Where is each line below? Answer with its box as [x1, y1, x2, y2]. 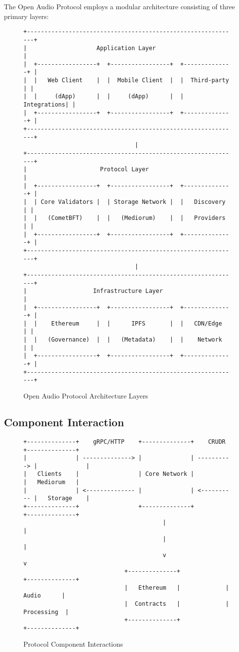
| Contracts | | [124, 600, 229, 607]
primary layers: [4, 11, 49, 21]
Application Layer [96, 44, 156, 52]
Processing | [23, 608, 69, 616]
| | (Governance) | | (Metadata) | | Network [23, 336, 222, 344]
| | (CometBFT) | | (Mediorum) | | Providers [23, 215, 226, 222]
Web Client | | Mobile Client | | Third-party [48, 77, 229, 84]
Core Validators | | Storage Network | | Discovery [40, 198, 226, 205]
